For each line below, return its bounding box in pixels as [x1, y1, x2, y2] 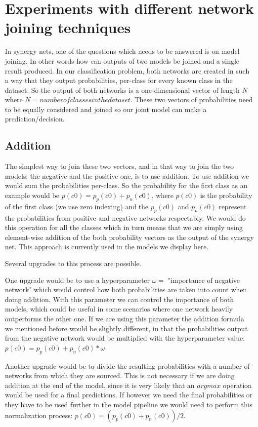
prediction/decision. [5, 114, 65, 124]
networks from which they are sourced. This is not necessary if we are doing [5, 370, 235, 381]
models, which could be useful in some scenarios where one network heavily [5, 304, 233, 314]
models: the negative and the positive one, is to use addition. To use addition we [5, 170, 249, 181]
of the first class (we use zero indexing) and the [5, 201, 149, 211]
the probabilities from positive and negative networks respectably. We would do [5, 212, 246, 223]
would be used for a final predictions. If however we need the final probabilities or [5, 389, 253, 400]
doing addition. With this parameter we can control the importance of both [5, 294, 234, 304]
